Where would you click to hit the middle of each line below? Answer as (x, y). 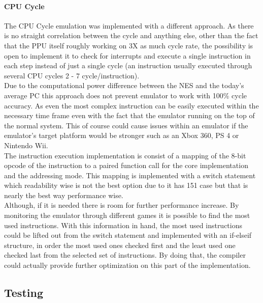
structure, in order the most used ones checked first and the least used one (120, 245)
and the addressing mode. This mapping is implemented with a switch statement (130, 175)
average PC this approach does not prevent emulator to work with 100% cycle (126, 95)
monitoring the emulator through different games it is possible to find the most (127, 215)
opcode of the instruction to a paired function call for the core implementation (126, 165)
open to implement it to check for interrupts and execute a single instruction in (127, 55)
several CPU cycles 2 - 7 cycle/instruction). (72, 75)
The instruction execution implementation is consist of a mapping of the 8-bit (125, 155)
